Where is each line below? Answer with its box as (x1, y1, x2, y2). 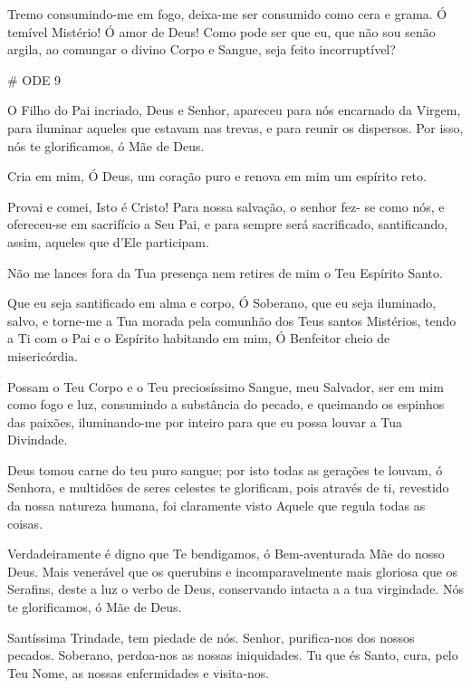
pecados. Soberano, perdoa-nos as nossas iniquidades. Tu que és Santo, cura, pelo (7, 645, 458, 664)
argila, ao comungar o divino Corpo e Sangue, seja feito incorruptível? (7, 40, 396, 59)
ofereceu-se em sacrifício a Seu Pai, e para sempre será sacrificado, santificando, (7, 215, 448, 234)
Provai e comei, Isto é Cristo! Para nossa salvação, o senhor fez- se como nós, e (7, 196, 445, 215)
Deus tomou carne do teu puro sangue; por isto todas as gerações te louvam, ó (7, 460, 443, 479)
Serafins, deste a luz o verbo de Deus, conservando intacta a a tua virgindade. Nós (7, 579, 464, 598)
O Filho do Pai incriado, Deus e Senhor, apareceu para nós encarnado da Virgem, (7, 100, 461, 119)
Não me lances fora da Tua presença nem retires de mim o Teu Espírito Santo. (7, 263, 443, 282)
